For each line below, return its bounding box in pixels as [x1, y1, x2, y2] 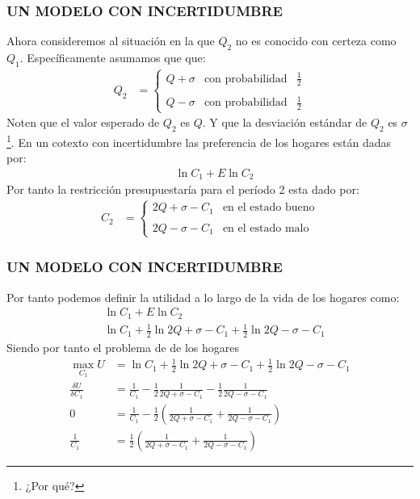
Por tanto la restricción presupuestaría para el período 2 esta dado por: [6, 181, 359, 198]
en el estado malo [222, 222, 309, 234]
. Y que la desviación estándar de [202, 114, 367, 131]
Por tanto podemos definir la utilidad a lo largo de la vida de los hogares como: [6, 288, 400, 305]
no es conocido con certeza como [235, 32, 397, 49]
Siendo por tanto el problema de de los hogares [6, 339, 240, 356]
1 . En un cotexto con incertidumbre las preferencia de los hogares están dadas [6, 131, 391, 150]
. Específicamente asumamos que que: [19, 49, 206, 66]
